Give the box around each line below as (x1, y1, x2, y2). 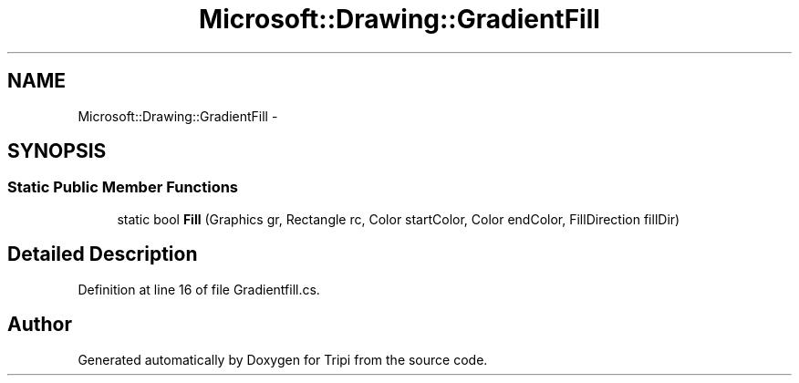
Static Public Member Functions (7, 178, 239, 197)
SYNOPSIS (7, 140, 107, 163)
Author (7, 313, 72, 336)
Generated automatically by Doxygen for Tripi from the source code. (78, 351, 488, 367)
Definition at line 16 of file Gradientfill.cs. (78, 281, 320, 297)
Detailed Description (7, 243, 198, 266)
